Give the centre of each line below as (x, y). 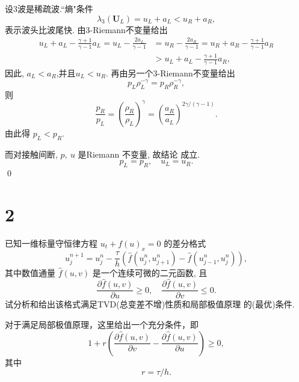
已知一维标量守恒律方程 (51, 243)
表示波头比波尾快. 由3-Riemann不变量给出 (86, 29)
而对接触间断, (31, 154)
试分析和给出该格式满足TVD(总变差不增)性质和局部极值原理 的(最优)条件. (150, 304)
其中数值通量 (30, 272)
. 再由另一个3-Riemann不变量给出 (170, 72)
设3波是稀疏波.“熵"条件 (49, 8)
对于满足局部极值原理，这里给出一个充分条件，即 (102, 325)
